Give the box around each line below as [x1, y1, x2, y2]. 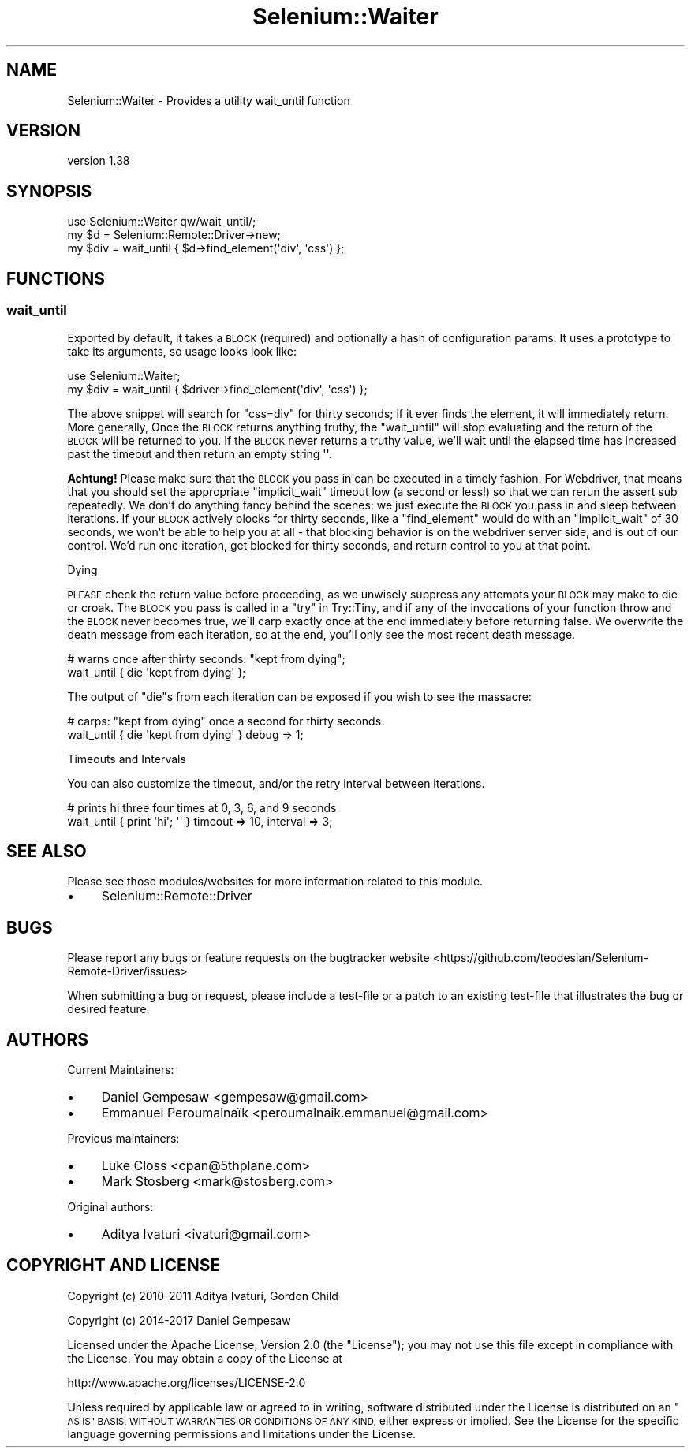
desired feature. [67, 1002, 150, 1016]
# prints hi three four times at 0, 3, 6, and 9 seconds [67, 800, 337, 815]
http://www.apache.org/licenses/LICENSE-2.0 [67, 1375, 306, 1389]
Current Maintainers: [67, 1063, 174, 1077]
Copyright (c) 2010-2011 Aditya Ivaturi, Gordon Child [67, 1288, 338, 1303]
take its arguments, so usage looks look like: [67, 344, 297, 358]
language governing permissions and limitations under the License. [67, 1426, 416, 1441]
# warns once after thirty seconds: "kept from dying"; [67, 651, 345, 665]
